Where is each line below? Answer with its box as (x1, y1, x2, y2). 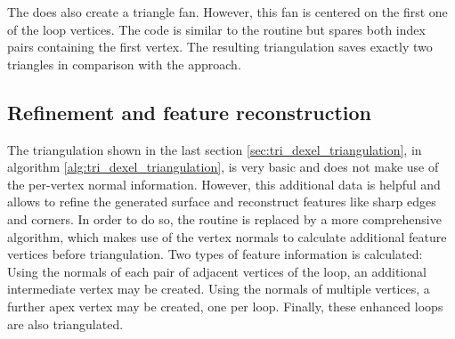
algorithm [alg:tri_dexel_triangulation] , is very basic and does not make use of (7, 157, 439, 176)
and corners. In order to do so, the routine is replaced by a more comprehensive (7, 209, 442, 228)
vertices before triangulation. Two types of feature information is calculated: (7, 245, 423, 263)
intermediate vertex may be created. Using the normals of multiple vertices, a (7, 279, 430, 298)
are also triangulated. (7, 314, 124, 333)
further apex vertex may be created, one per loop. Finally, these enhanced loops (7, 296, 443, 315)
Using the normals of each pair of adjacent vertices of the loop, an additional (7, 262, 427, 280)
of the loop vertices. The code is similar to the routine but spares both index (7, 20, 426, 38)
